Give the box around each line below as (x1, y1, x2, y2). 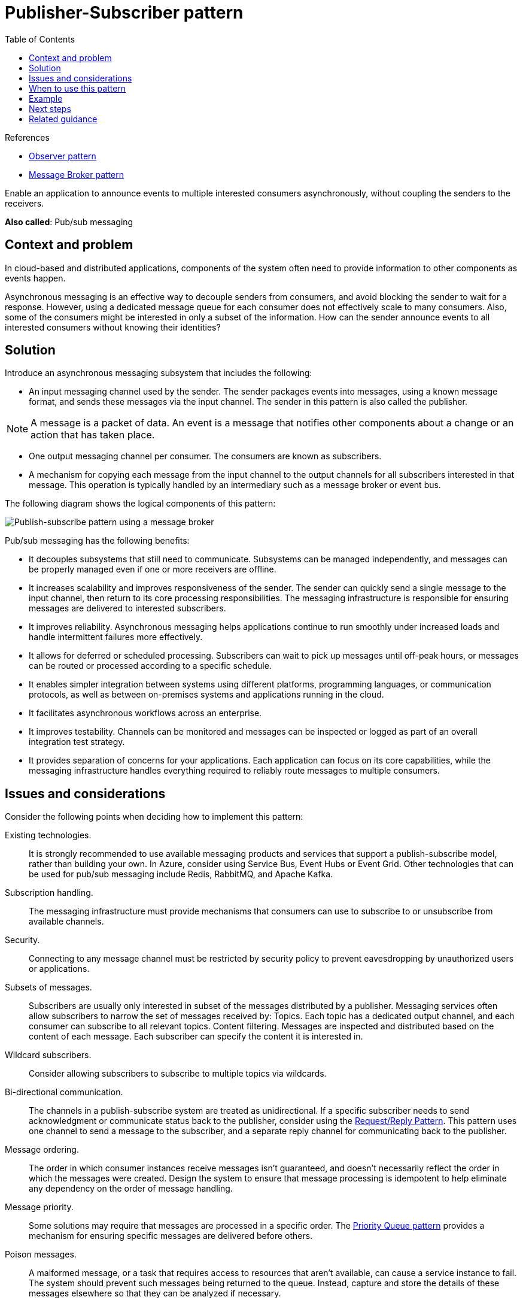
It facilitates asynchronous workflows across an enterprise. (29, 708, 262, 719)
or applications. (29, 963, 90, 974)
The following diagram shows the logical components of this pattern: (5, 498, 276, 509)
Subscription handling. (5, 887, 93, 898)
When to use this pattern (29, 83, 126, 93)
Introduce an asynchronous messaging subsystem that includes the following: (5, 368, 312, 378)
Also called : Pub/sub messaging (5, 216, 133, 227)
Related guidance (29, 113, 98, 124)
